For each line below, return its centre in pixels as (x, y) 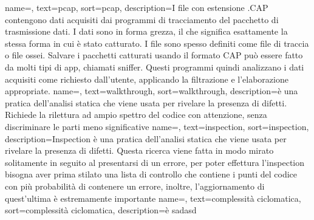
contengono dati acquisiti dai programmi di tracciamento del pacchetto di (142, 19)
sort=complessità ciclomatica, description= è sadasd (101, 210)
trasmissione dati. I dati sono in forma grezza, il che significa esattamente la (146, 31)
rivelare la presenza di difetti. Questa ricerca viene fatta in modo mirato (139, 150)
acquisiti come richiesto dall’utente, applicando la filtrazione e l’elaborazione (147, 79)
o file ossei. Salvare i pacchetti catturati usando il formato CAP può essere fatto (154, 55)
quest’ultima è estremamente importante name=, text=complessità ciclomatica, (153, 198)
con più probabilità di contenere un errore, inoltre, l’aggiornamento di (135, 186)
